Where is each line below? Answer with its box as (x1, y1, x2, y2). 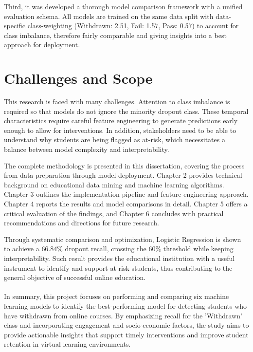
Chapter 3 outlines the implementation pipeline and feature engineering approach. (4, 189, 249, 199)
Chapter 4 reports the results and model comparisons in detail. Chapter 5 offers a (4, 199, 248, 209)
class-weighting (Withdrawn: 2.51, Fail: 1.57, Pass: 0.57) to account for (27, 20, 239, 31)
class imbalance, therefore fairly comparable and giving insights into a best (4, 30, 227, 40)
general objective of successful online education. (4, 272, 146, 282)
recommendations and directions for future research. (4, 218, 159, 228)
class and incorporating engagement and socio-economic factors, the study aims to (4, 320, 249, 330)
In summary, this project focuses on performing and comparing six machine (4, 291, 229, 301)
